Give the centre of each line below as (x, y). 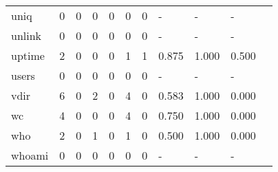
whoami (30, 155)
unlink (26, 35)
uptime (28, 55)
